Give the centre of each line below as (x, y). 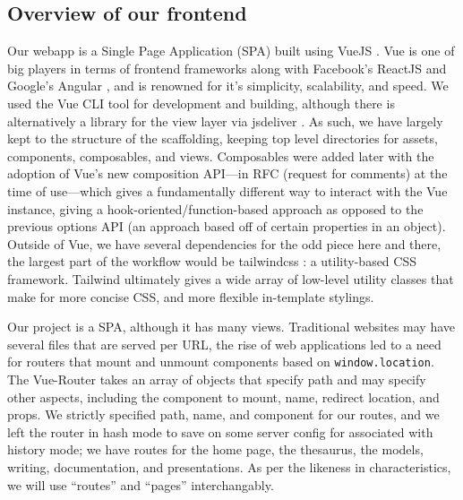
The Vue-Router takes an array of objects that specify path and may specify (217, 379)
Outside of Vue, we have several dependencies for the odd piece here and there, (224, 243)
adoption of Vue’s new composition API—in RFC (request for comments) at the (227, 173)
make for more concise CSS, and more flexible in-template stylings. (191, 296)
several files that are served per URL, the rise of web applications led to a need (224, 344)
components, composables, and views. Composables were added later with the (221, 155)
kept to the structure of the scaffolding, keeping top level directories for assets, (223, 138)
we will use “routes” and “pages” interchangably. (141, 484)
